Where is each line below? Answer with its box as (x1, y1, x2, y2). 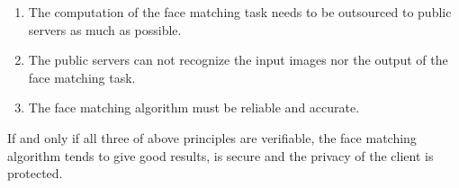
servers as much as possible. (28, 20, 182, 39)
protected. (7, 164, 63, 183)
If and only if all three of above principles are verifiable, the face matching (7, 128, 417, 147)
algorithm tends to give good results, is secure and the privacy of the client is (7, 146, 434, 165)
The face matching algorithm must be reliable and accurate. (28, 98, 360, 117)
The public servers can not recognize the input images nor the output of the (28, 50, 448, 69)
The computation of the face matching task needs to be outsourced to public (28, 3, 452, 21)
